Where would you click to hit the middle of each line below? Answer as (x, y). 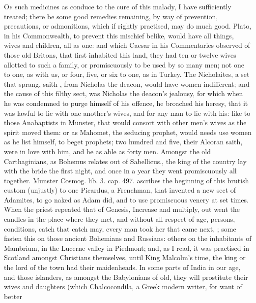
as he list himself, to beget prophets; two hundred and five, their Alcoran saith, (123, 142)
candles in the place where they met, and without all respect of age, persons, (120, 219)
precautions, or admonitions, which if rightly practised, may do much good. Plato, (128, 26)
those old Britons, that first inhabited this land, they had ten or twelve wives (120, 54)
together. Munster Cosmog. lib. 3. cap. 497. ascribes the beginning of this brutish (127, 180)
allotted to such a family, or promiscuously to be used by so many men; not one (124, 64)
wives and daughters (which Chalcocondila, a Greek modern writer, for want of (123, 286)
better (13, 296)
